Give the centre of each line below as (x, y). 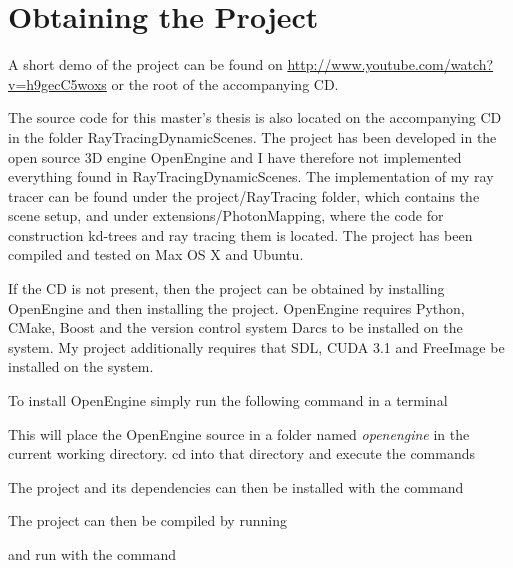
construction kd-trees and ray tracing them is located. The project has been (240, 234)
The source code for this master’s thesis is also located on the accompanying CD (255, 117)
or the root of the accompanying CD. (225, 83)
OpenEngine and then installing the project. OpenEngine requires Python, (236, 307)
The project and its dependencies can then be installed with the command (236, 486)
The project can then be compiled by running (147, 520)
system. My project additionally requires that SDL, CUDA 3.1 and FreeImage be (256, 346)
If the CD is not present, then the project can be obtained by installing (226, 288)
